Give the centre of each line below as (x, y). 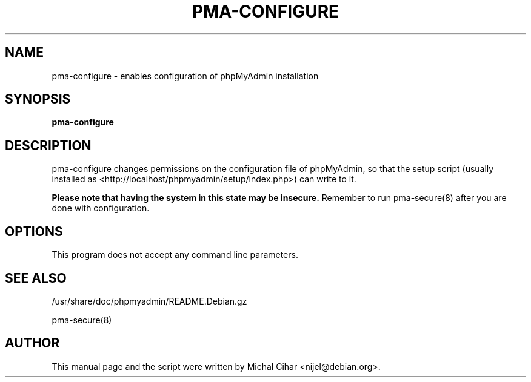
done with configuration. (101, 208)
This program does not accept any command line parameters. (175, 255)
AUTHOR (32, 343)
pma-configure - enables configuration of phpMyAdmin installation (185, 76)
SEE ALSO (36, 278)
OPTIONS (34, 231)
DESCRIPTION (48, 145)
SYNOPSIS (38, 99)
